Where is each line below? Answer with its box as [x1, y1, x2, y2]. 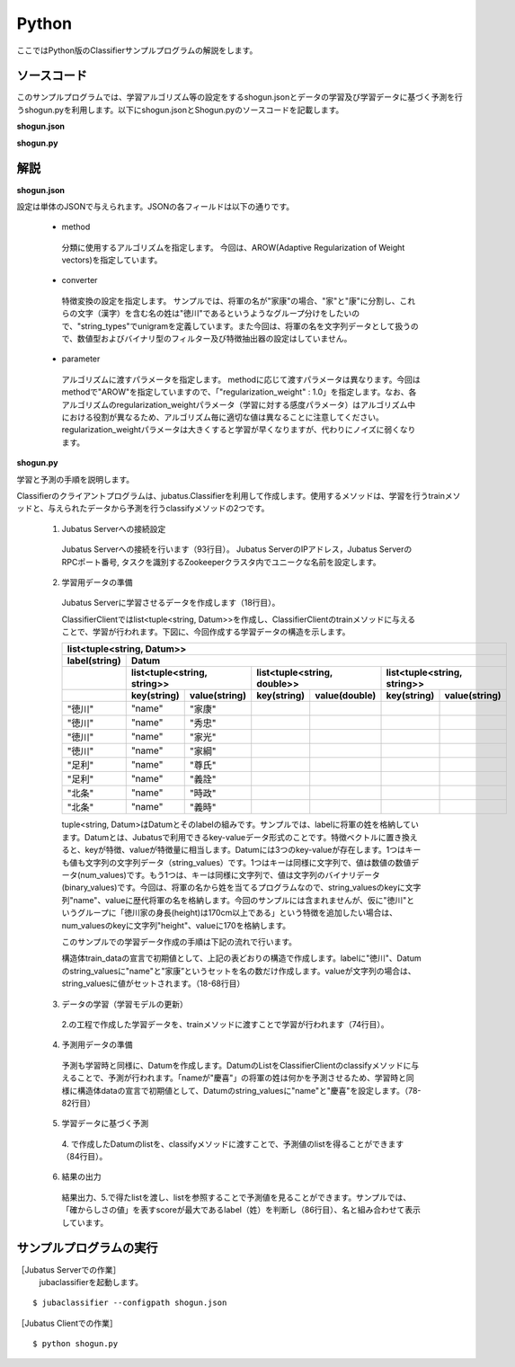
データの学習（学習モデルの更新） [61, 999, 188, 1009]
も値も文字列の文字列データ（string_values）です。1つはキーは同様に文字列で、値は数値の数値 [61, 857, 412, 867]
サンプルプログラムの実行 [16, 1240, 158, 1256]
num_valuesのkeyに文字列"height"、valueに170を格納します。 [61, 919, 291, 930]
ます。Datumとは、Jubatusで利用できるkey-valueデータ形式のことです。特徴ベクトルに [61, 831, 386, 842]
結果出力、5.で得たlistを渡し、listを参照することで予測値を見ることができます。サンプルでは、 [61, 1192, 412, 1203]
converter [61, 275, 98, 286]
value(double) [315, 689, 377, 702]
